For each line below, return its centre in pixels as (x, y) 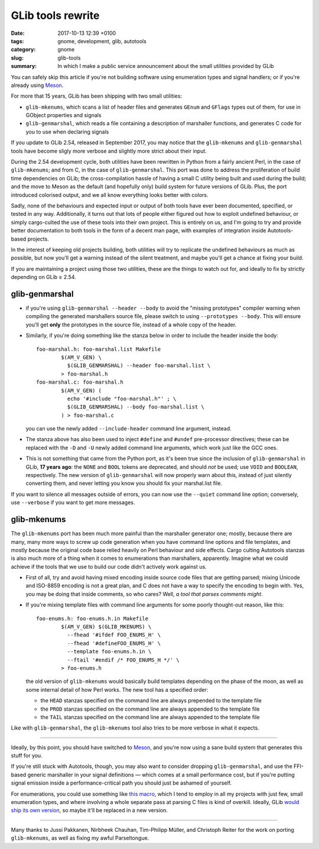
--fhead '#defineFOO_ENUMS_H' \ (114, 643)
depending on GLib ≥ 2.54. (43, 277)
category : (23, 50)
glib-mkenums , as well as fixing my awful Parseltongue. (80, 838)
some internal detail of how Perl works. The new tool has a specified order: (117, 689)
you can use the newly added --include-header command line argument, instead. (128, 429)
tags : (17, 41)
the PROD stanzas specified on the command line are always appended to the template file (150, 709)
